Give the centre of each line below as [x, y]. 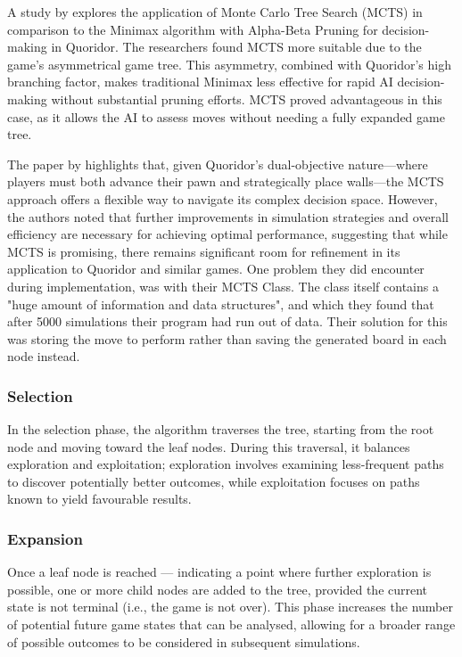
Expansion [45, 538]
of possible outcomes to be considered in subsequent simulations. [184, 641]
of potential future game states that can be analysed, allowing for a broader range [231, 624]
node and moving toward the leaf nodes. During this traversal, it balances [209, 446]
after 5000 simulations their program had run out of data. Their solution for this [227, 321]
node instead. [44, 356]
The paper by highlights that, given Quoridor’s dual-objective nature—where [218, 164]
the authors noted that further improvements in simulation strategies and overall [228, 216]
